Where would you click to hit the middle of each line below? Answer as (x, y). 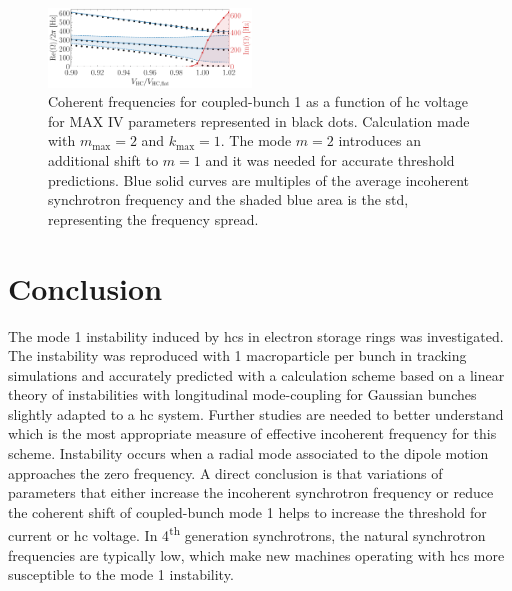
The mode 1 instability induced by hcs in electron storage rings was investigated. (256, 335)
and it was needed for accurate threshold (330, 160)
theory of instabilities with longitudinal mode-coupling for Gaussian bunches (242, 394)
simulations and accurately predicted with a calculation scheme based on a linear (256, 374)
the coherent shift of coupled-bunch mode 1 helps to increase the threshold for (247, 511)
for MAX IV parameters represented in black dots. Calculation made (259, 120)
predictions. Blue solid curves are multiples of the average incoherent (259, 179)
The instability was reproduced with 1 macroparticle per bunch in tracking (237, 355)
